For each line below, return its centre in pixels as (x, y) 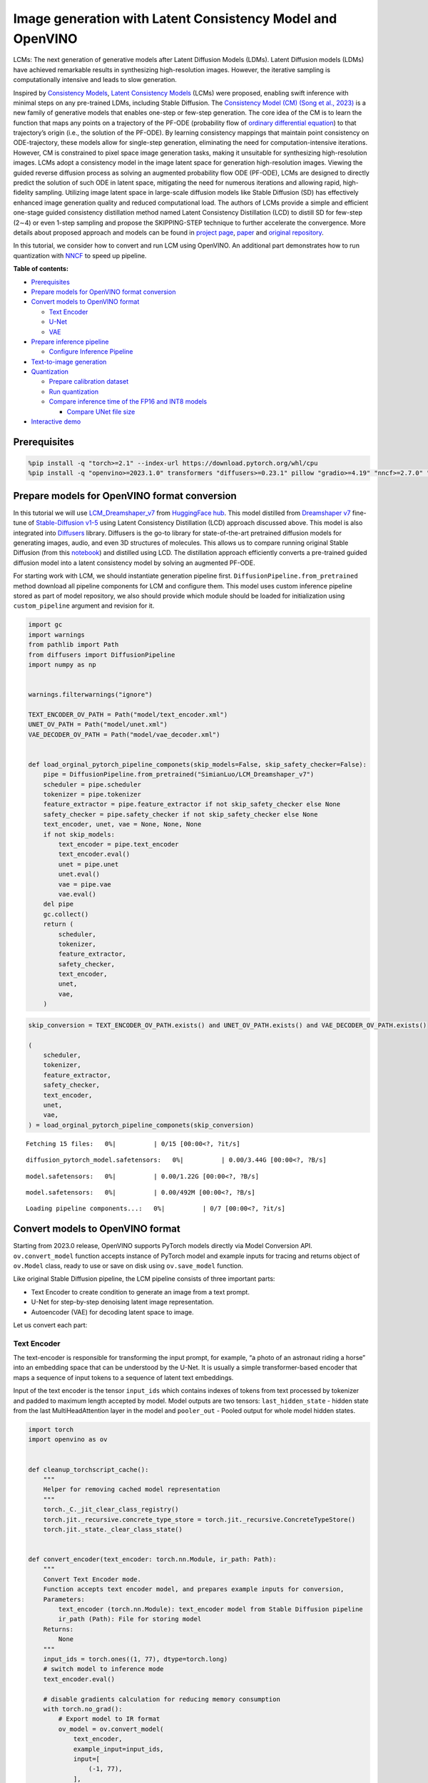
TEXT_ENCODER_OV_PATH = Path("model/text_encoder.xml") (128, 714)
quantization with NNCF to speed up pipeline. (80, 255)
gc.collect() (66, 914)
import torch (51, 1430)
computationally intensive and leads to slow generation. (95, 80)
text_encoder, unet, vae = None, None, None (122, 824)
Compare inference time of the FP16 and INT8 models (128, 402)
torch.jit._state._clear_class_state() (113, 1529)
